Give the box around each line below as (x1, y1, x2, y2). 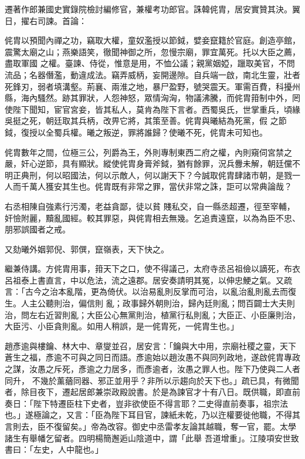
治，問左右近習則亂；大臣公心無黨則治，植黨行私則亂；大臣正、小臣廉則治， (5, 308, 300, 320)
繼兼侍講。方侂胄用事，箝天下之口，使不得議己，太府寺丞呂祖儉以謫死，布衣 (5, 262, 300, 275)
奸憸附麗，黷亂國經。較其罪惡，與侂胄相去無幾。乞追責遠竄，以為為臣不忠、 (5, 211, 300, 224)
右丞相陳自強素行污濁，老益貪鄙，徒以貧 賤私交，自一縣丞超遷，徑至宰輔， (5, 200, 295, 212)
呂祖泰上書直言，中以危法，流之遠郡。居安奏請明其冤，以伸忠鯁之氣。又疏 (5, 274, 292, 286)
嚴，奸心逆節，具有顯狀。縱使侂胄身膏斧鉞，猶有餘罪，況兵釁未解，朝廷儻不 (5, 157, 300, 170)
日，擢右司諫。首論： (5, 14, 87, 26)
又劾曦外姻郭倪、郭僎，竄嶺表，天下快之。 (5, 242, 169, 255)
